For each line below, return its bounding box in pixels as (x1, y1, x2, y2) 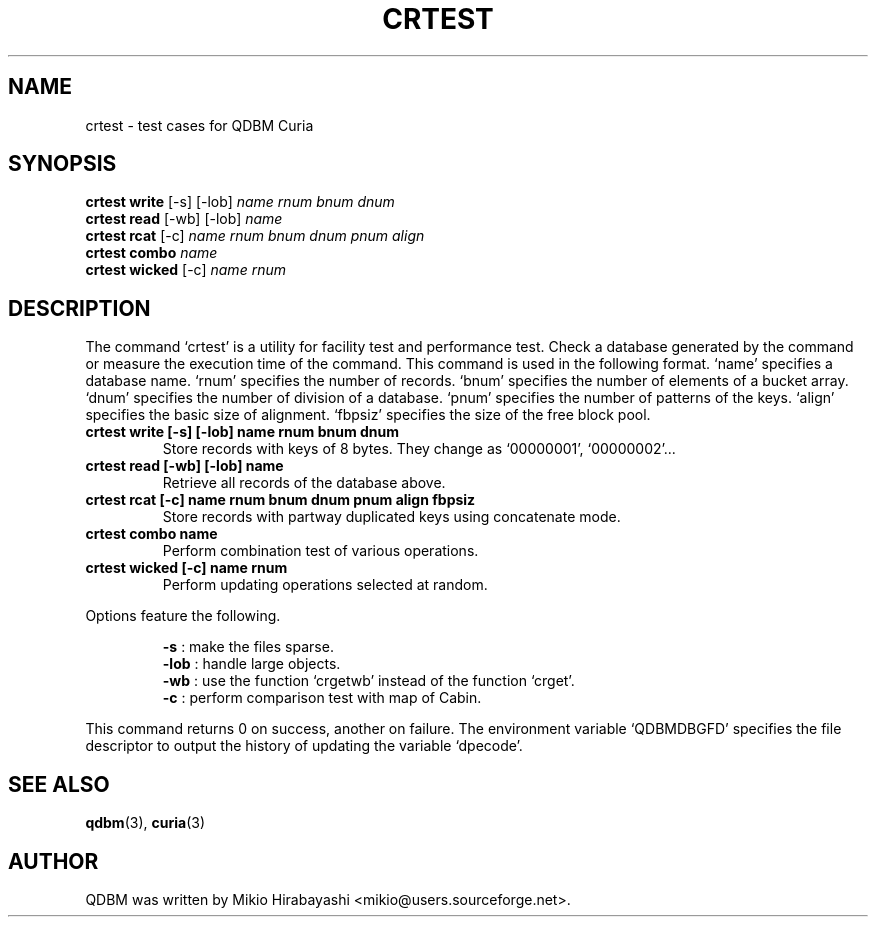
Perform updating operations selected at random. (162, 576, 488, 594)
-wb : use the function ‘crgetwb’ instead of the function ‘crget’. (162, 672, 575, 690)
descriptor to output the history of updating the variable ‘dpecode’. (85, 737, 523, 755)
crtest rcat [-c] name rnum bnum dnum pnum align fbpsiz (85, 491, 476, 509)
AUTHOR (8, 848, 99, 874)
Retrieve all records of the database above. (162, 474, 446, 492)
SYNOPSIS (8, 151, 117, 177)
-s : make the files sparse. (162, 638, 334, 656)
